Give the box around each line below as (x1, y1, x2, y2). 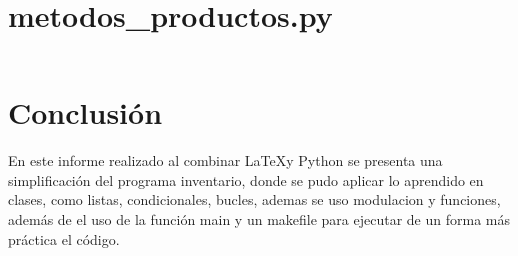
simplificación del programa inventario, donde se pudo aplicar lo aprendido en (8, 169, 484, 190)
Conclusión (8, 92, 163, 133)
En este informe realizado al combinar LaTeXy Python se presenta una (8, 150, 443, 171)
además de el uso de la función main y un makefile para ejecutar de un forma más (8, 209, 510, 230)
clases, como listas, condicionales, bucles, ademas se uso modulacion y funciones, (8, 189, 501, 210)
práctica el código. (8, 228, 120, 249)
